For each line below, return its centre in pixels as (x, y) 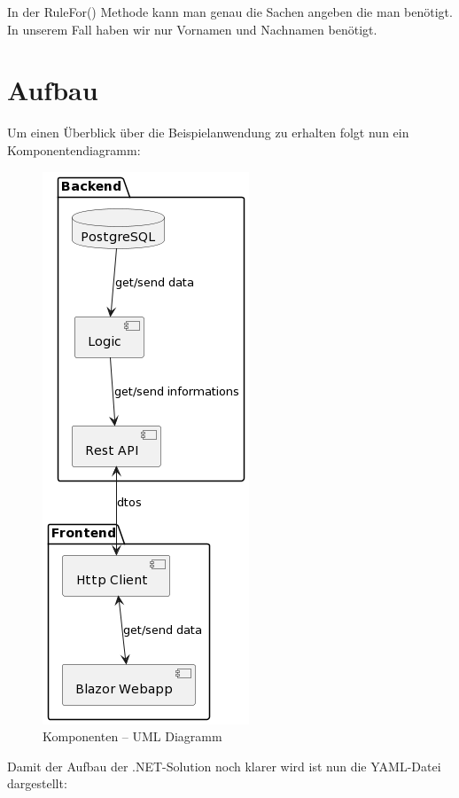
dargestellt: (37, 783)
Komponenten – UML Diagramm (132, 736)
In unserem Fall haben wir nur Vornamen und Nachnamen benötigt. (192, 29)
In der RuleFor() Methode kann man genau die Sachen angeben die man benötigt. (230, 12)
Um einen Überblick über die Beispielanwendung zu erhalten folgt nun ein (208, 133)
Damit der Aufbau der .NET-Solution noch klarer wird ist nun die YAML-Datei (224, 766)
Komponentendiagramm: (74, 149)
